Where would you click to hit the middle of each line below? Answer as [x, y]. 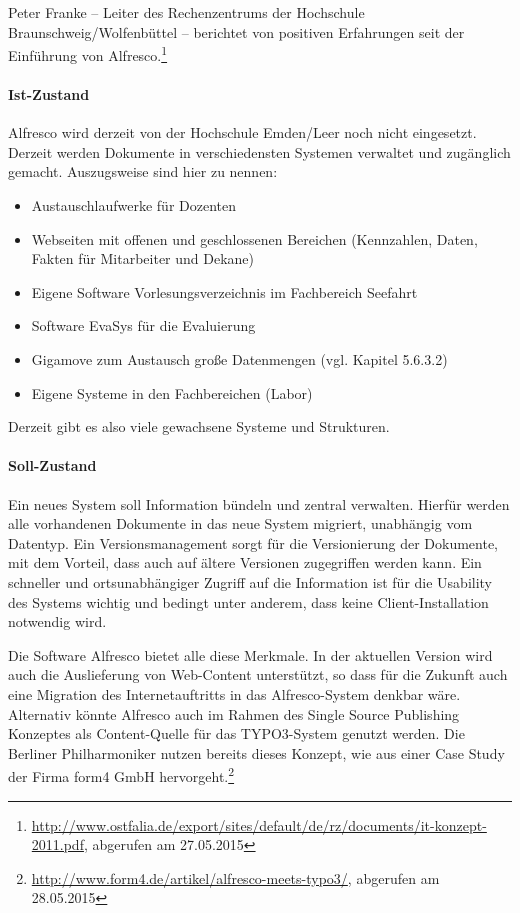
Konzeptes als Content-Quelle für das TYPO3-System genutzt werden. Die [236, 733]
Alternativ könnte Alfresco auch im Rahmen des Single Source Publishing [234, 713]
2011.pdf [57, 844]
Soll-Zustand [52, 465]
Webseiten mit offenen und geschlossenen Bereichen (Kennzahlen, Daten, [254, 238]
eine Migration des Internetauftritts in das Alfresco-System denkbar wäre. [234, 693]
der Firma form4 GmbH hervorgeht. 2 [121, 774]
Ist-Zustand [49, 94]
